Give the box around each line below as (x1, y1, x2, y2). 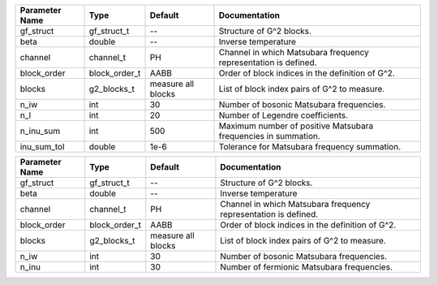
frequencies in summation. (218, 131, 320, 141)
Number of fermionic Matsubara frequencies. (220, 261, 393, 272)
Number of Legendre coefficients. (218, 110, 349, 121)
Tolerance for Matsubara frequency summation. (218, 141, 401, 152)
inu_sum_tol (19, 141, 65, 152)
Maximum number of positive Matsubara (218, 120, 374, 132)
